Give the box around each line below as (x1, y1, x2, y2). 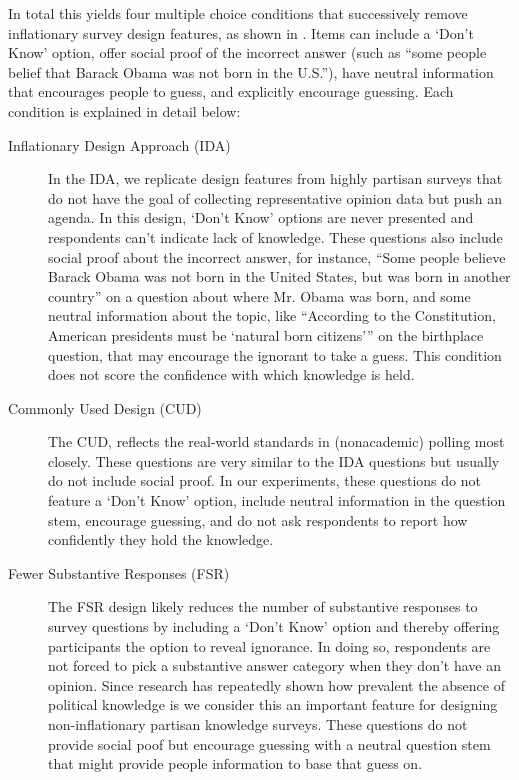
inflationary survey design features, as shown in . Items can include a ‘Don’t (8, 22, 474, 43)
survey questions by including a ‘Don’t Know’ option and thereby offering (48, 616, 500, 637)
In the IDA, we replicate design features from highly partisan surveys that (48, 168, 503, 189)
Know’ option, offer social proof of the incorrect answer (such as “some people (8, 42, 487, 63)
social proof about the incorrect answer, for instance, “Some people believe (48, 246, 506, 267)
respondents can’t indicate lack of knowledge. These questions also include (48, 226, 503, 247)
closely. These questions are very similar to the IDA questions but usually (48, 450, 500, 471)
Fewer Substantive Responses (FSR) (8, 562, 230, 583)
